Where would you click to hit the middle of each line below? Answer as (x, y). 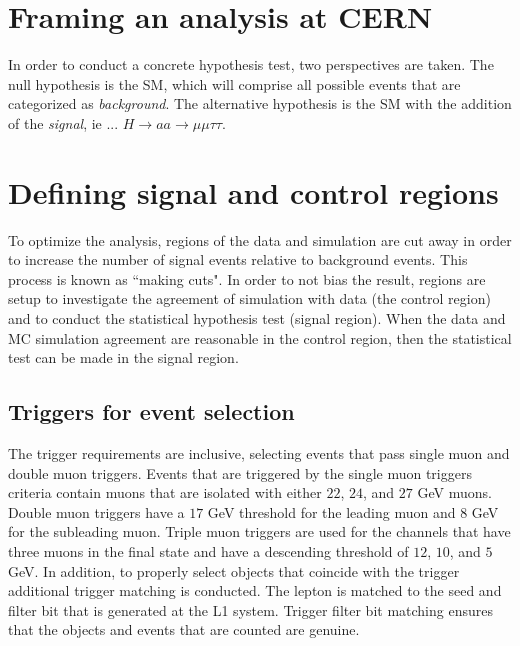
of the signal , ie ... (63, 122)
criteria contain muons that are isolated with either (165, 492)
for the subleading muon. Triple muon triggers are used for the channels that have (259, 531)
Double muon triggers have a (96, 511)
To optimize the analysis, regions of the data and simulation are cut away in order (260, 239)
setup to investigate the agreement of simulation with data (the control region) (249, 298)
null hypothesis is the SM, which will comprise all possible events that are (234, 83)
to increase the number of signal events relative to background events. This (238, 259)
